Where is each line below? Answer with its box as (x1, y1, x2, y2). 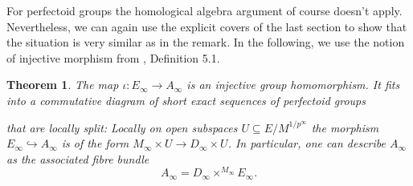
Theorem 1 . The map (6, 76, 119, 93)
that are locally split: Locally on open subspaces (6, 119, 238, 135)
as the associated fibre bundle (6, 150, 149, 167)
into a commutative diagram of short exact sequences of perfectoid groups (6, 91, 366, 108)
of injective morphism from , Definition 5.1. (6, 49, 220, 66)
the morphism (311, 119, 379, 135)
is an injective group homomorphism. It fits (186, 76, 400, 93)
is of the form (61, 135, 129, 152)
